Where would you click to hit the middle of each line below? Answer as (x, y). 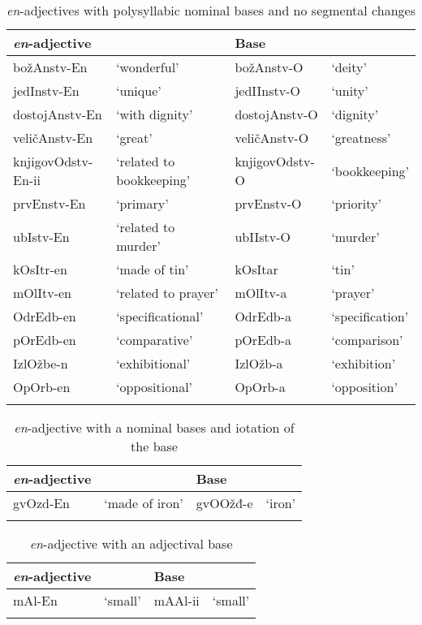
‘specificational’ (160, 316)
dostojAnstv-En (58, 114)
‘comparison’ (367, 340)
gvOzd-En (42, 503)
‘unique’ (139, 91)
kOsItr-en (40, 269)
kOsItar (256, 269)
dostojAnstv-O (276, 114)
